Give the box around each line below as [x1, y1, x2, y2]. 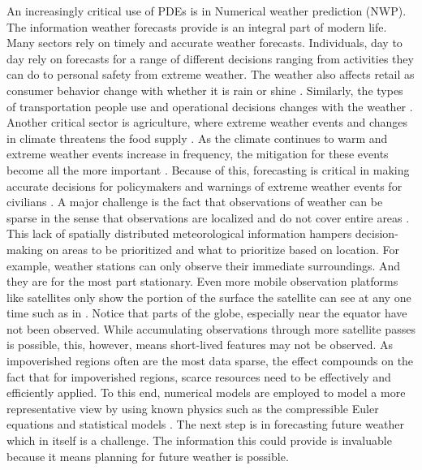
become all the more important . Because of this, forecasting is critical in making [6, 161, 410, 178]
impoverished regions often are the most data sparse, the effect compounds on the [6, 352, 414, 369]
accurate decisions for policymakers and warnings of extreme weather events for [6, 177, 403, 194]
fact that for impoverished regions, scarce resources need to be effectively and [6, 368, 391, 385]
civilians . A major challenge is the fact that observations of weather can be [6, 193, 383, 210]
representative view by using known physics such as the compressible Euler [6, 399, 379, 416]
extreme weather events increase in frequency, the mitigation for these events [6, 145, 389, 162]
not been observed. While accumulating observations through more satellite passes [6, 320, 416, 337]
